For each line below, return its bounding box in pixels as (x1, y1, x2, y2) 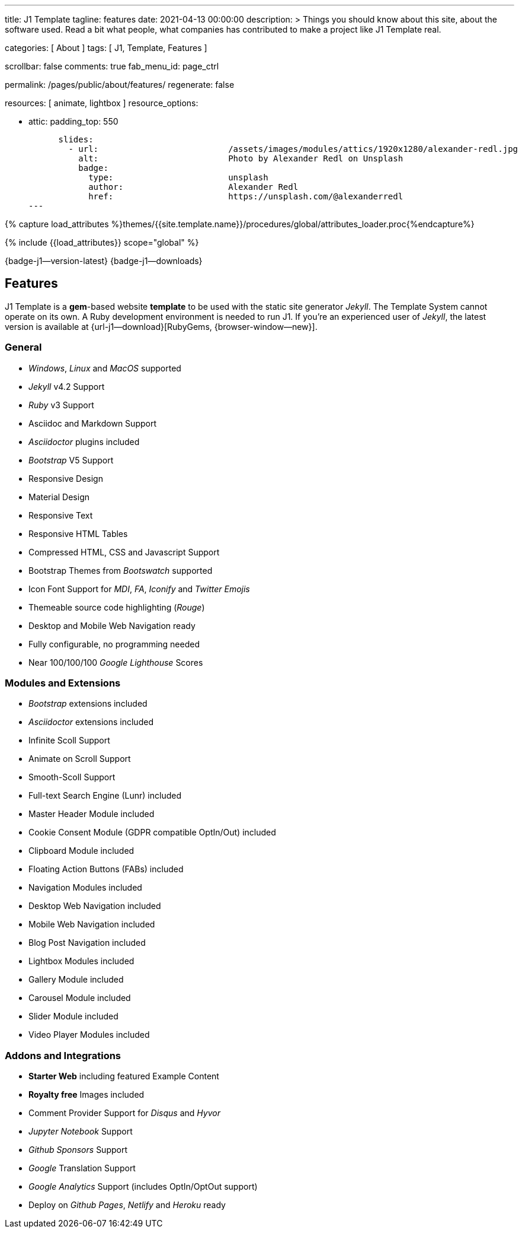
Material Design (28, 491, 90, 502)
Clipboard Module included (28, 846, 134, 856)
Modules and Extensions (5, 676, 121, 689)
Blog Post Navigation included (28, 938, 146, 948)
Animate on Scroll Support (28, 754, 131, 764)
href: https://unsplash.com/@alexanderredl (88, 192, 403, 201)
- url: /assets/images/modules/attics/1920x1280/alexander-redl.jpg (68, 144, 518, 154)
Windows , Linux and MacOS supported (28, 363, 181, 373)
